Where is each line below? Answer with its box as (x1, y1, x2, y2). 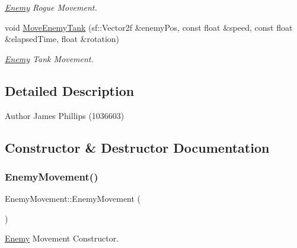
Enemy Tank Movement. (5, 52, 94, 65)
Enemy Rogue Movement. (5, 1, 97, 13)
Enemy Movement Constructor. (5, 232, 119, 244)
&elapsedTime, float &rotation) (5, 33, 120, 45)
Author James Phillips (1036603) (5, 109, 124, 121)
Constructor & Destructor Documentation (5, 138, 270, 156)
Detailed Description (5, 81, 135, 99)
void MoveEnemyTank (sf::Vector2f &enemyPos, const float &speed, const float (5, 21, 293, 33)
